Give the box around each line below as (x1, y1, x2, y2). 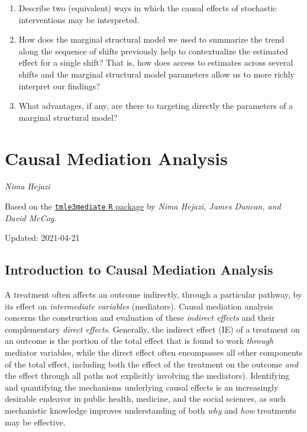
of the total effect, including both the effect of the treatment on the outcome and (5, 357, 298, 370)
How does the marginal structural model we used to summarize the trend (18, 33, 285, 46)
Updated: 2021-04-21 (5, 231, 80, 244)
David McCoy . (5, 211, 57, 224)
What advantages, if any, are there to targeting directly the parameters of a (18, 99, 293, 112)
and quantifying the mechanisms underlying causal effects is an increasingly (5, 381, 279, 393)
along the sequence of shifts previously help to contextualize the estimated (18, 44, 288, 57)
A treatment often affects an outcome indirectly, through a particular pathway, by (5, 288, 302, 301)
